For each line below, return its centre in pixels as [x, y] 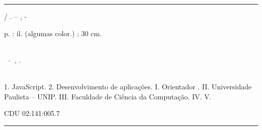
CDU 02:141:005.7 [32, 113]
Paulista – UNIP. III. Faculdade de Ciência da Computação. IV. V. [108, 96]
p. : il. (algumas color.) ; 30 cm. [53, 33]
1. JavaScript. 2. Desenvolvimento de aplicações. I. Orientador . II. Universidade [128, 86]
